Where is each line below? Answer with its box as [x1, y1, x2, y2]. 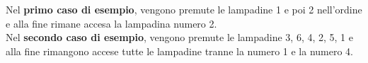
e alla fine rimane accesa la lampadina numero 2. [6, 16, 217, 30]
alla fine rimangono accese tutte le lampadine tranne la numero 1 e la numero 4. [6, 43, 353, 58]
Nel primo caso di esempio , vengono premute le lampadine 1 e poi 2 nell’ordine [6, 2, 362, 16]
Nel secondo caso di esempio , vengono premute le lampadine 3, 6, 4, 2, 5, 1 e [6, 30, 353, 45]
